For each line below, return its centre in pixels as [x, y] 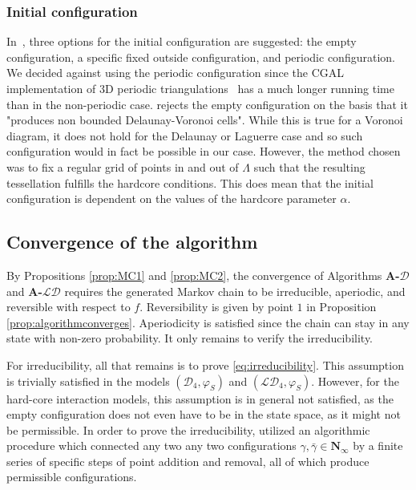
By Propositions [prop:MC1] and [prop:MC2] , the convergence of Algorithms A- [203, 275]
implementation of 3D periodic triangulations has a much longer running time [200, 88]
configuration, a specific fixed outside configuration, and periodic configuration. [201, 57]
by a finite [378, 445]
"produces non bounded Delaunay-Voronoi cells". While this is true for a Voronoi [205, 120]
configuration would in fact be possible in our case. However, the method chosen [204, 151]
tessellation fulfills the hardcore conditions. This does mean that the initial [190, 182]
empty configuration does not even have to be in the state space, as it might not [204, 414]
